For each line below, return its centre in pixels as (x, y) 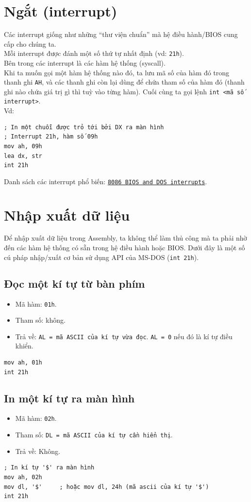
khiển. (24, 346)
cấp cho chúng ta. (30, 43)
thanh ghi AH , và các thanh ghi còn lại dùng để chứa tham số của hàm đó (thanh (124, 82)
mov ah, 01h (23, 363)
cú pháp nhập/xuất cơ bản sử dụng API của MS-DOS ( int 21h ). (101, 257)
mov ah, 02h (23, 477)
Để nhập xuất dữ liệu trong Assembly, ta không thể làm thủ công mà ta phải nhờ (125, 238)
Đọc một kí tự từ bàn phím (75, 283)
